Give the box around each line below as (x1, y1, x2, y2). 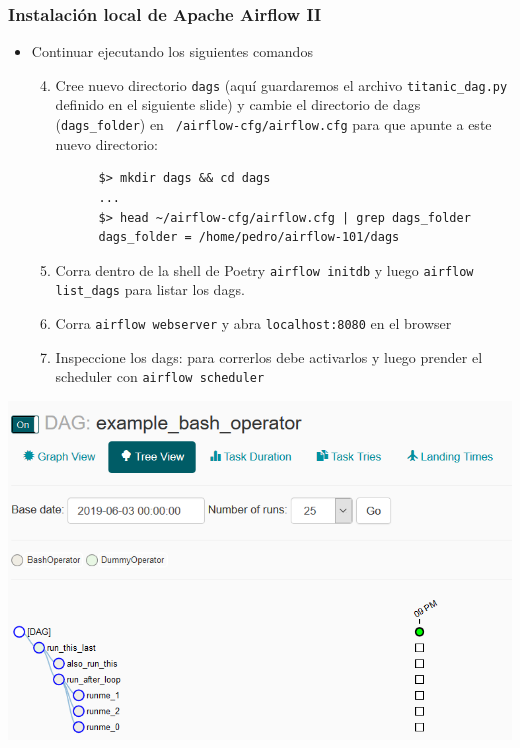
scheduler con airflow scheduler (55, 366, 265, 387)
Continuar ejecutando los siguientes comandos (31, 41, 313, 62)
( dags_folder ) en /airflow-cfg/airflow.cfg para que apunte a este (55, 114, 492, 135)
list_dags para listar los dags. (55, 279, 245, 300)
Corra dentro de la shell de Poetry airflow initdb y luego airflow (55, 259, 474, 280)
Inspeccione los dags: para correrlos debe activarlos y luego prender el (55, 346, 483, 367)
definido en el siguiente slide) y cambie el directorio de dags (55, 94, 421, 115)
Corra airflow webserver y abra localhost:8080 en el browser (55, 313, 452, 333)
